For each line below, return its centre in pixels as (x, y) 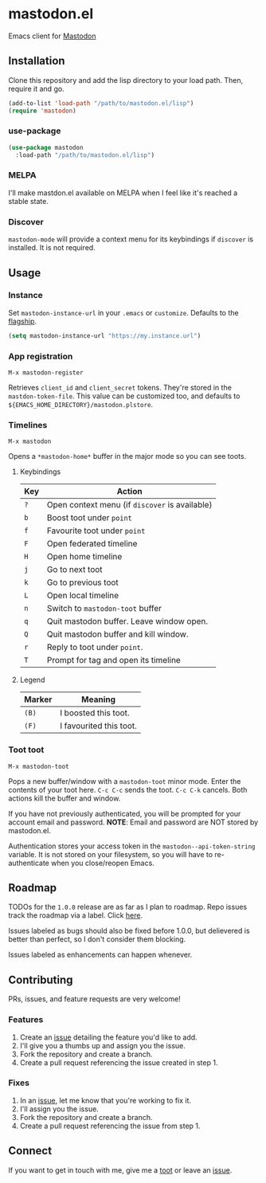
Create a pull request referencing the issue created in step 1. (119, 1062)
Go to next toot (74, 570)
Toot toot (26, 750)
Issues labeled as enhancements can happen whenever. (100, 955)
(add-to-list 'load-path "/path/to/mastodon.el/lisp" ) (101, 103)
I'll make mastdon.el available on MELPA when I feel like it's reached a (123, 193)
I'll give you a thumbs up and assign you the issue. (102, 1045)
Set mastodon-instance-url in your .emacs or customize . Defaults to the (123, 312)
